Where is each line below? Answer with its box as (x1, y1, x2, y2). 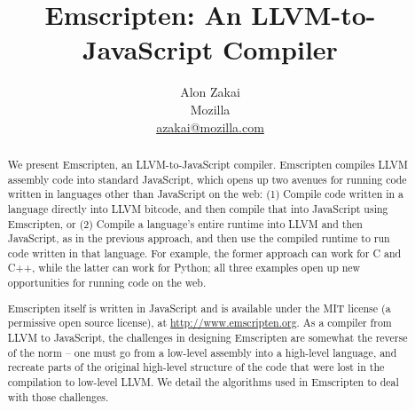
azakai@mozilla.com (156, 117, 264, 136)
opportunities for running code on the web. (7, 275, 207, 290)
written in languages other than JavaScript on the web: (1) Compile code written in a (7, 186, 404, 202)
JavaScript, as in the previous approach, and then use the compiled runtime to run (7, 231, 390, 246)
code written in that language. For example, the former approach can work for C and (7, 245, 402, 260)
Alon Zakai (180, 83, 240, 101)
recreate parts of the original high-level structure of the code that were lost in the (7, 360, 385, 375)
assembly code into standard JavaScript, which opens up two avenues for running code (7, 171, 407, 186)
